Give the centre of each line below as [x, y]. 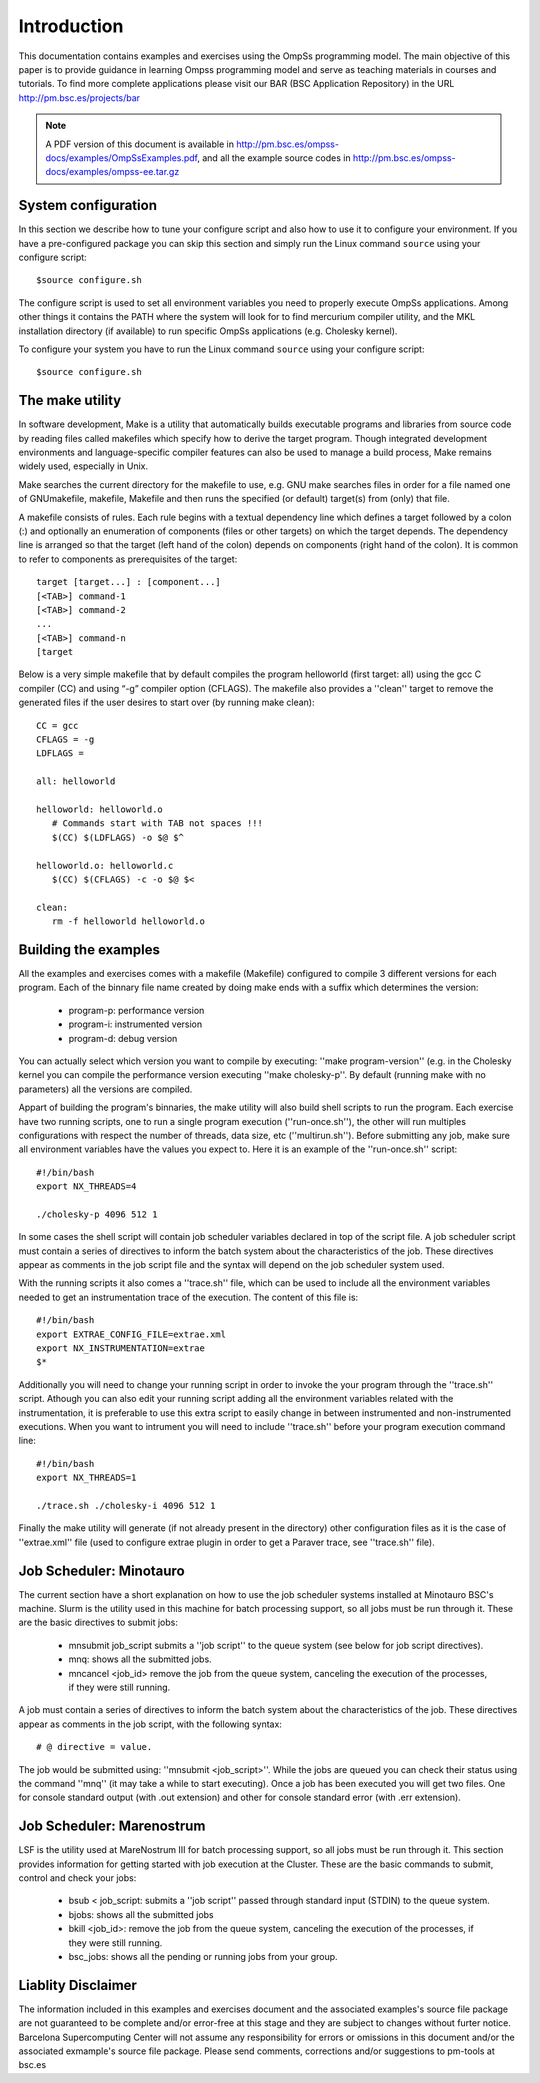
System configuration [87, 205]
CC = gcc [57, 725]
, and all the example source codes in [273, 157]
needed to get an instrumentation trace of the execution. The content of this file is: [188, 1297]
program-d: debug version [123, 1038]
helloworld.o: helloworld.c [105, 865]
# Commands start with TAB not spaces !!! [157, 823]
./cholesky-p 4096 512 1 [97, 1214]
